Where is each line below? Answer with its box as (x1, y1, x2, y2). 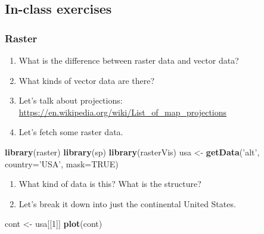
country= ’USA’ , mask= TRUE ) (5, 157, 119, 170)
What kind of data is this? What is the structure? (18, 177, 201, 190)
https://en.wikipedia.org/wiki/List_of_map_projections (18, 105, 227, 118)
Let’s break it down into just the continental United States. (18, 197, 236, 210)
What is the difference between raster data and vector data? (18, 54, 239, 66)
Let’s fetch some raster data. (18, 126, 123, 138)
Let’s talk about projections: (18, 94, 123, 107)
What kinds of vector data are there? (18, 74, 155, 86)
